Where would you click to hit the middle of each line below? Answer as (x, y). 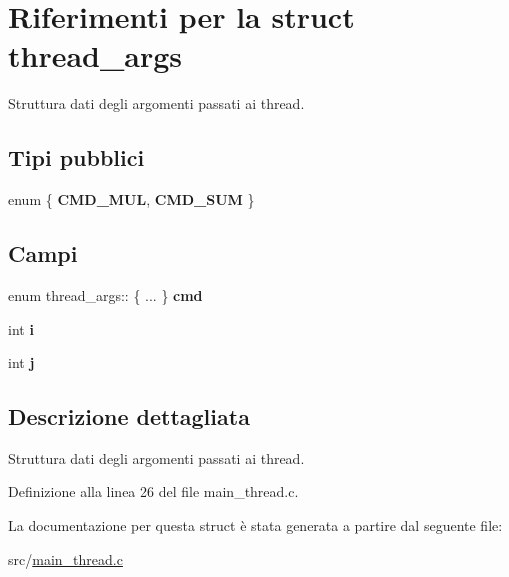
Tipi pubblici (76, 157)
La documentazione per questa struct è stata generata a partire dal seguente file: (255, 525)
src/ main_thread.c (65, 558)
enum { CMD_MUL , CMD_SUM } (131, 199)
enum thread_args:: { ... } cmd (105, 294)
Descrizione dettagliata (129, 416)
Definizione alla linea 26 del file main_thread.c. (153, 491)
